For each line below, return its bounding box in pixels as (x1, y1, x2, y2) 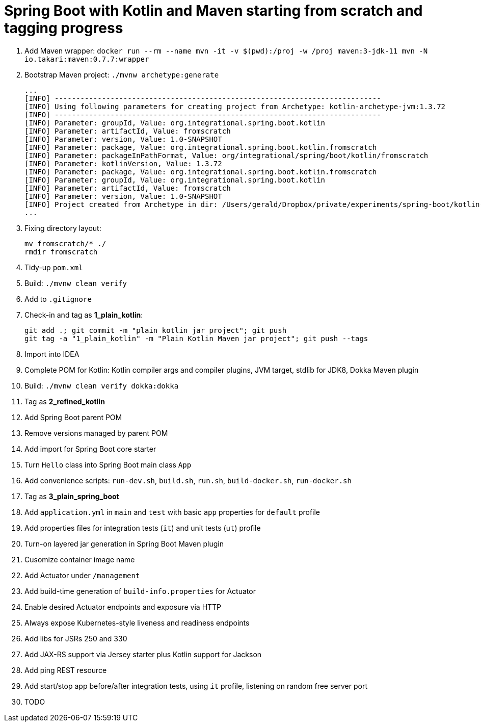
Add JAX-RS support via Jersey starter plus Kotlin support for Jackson (24, 650, 262, 659)
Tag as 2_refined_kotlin (24, 397, 105, 406)
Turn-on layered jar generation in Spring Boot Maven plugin (24, 539, 224, 548)
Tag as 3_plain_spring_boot (24, 491, 119, 501)
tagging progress (4, 19, 123, 37)
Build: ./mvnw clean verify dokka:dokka (24, 381, 179, 390)
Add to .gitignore (24, 294, 92, 303)
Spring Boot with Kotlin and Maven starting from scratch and (4, 2, 423, 19)
